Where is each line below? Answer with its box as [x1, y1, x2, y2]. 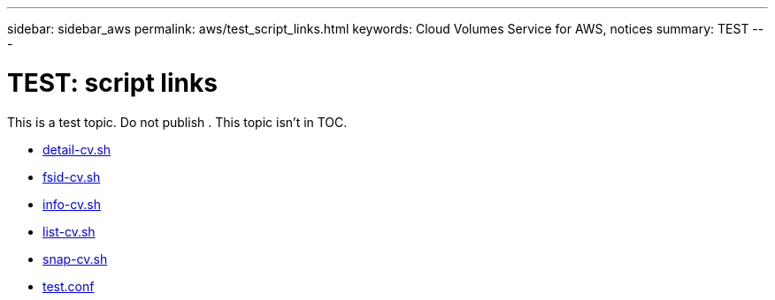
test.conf [42, 278, 95, 294]
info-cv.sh [42, 196, 101, 212]
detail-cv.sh [42, 141, 111, 157]
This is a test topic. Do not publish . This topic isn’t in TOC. [7, 114, 348, 130]
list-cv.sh [42, 223, 96, 239]
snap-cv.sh [42, 251, 108, 266]
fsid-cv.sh [42, 169, 101, 184]
